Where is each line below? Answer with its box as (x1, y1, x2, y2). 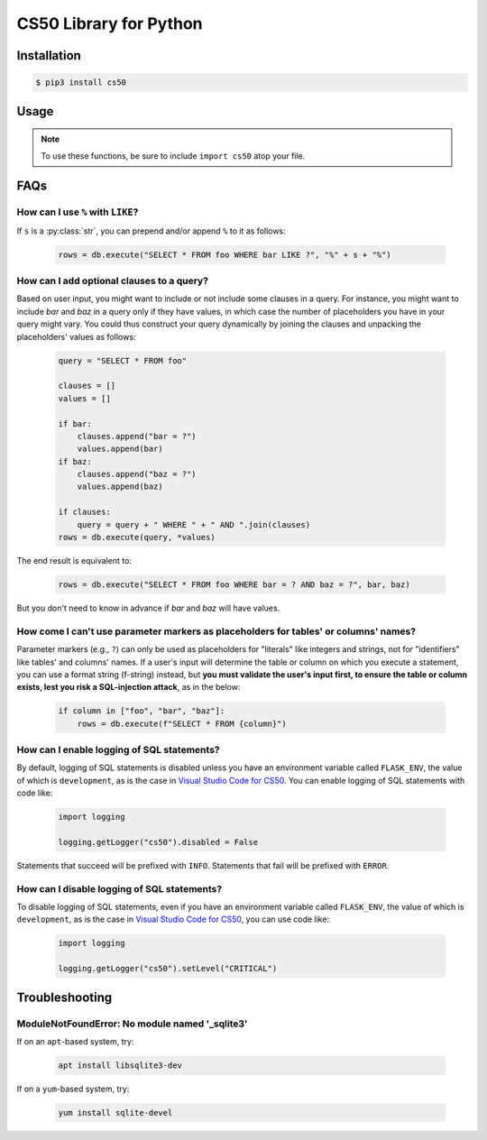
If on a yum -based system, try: (16, 1083, 130, 1094)
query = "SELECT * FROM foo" (58, 355, 188, 365)
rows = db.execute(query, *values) (58, 532, 216, 543)
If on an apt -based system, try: (16, 1036, 134, 1046)
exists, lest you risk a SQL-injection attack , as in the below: (16, 682, 241, 693)
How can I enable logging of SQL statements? (16, 744, 220, 757)
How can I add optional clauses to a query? (16, 275, 209, 288)
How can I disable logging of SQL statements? (16, 882, 223, 895)
